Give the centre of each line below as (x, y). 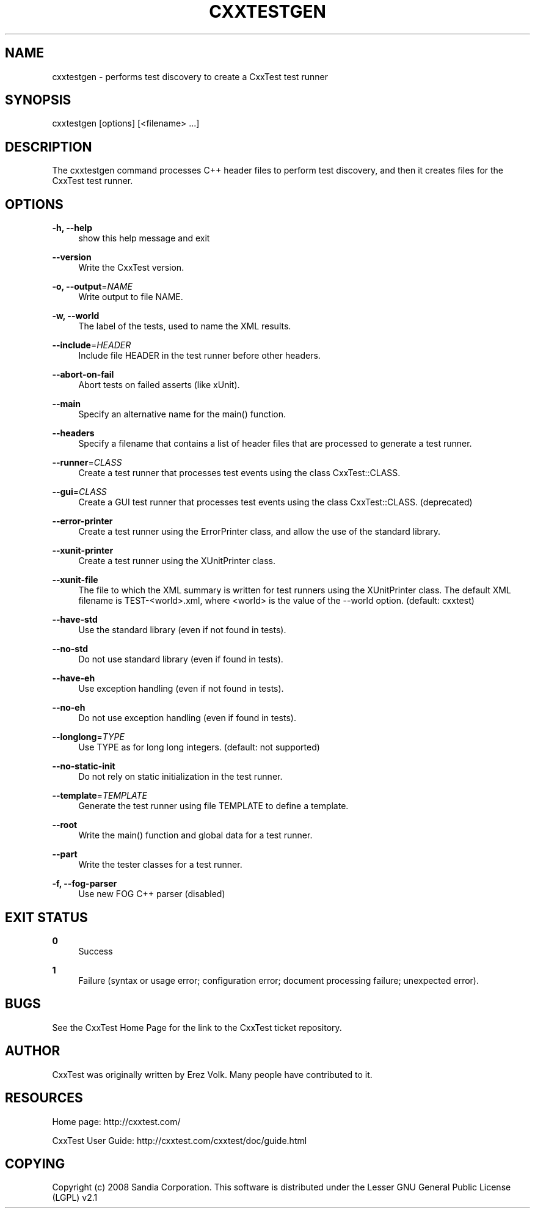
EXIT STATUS (46, 917)
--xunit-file (75, 580)
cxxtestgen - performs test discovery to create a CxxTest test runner (190, 76)
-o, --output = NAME (92, 287)
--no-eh (69, 708)
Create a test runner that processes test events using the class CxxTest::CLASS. (239, 473)
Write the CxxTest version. (131, 268)
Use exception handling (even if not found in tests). (181, 689)
